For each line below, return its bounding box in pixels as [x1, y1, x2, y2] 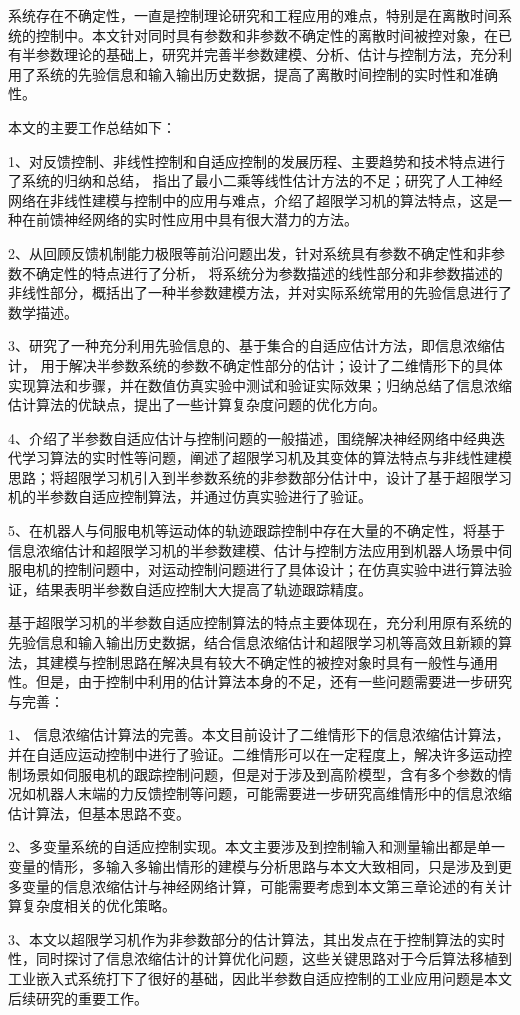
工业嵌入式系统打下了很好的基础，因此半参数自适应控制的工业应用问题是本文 [8, 967, 512, 988]
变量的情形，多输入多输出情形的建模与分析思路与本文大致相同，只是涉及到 [8, 855, 498, 876]
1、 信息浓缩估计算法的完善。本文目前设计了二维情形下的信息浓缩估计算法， [8, 724, 510, 745]
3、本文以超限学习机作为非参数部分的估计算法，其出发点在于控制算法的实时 [8, 928, 505, 949]
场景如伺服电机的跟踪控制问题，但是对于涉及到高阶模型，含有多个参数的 [21, 763, 498, 784]
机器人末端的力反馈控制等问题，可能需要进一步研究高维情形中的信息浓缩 [35, 783, 512, 804]
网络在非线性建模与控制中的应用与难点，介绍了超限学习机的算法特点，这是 [8, 189, 498, 210]
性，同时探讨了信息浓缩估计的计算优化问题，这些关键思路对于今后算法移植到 [8, 948, 512, 969]
